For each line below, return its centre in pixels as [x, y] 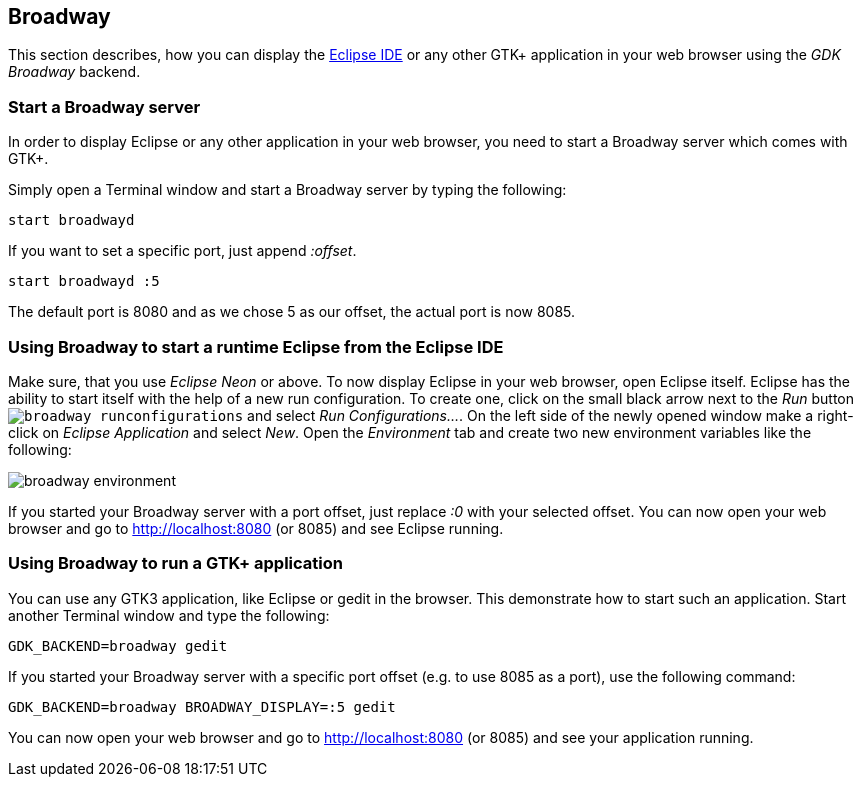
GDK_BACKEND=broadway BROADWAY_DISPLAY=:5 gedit [202, 706]
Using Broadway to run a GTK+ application [175, 563]
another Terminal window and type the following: [169, 615]
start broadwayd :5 [84, 281]
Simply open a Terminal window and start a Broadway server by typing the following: [287, 190]
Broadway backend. [74, 72]
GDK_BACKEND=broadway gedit [118, 645]
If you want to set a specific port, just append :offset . [182, 251]
